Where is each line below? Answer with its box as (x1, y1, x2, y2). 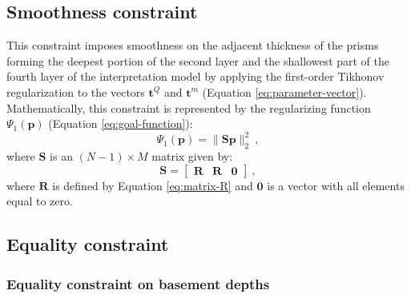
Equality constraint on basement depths (6, 273, 270, 293)
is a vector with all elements (267, 177, 405, 193)
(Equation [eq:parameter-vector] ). (202, 83, 367, 100)
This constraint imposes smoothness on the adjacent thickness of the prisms (6, 37, 379, 54)
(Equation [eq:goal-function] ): (48, 115, 193, 132)
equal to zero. (6, 193, 73, 209)
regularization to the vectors (6, 83, 145, 100)
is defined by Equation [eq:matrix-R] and (52, 177, 253, 193)
